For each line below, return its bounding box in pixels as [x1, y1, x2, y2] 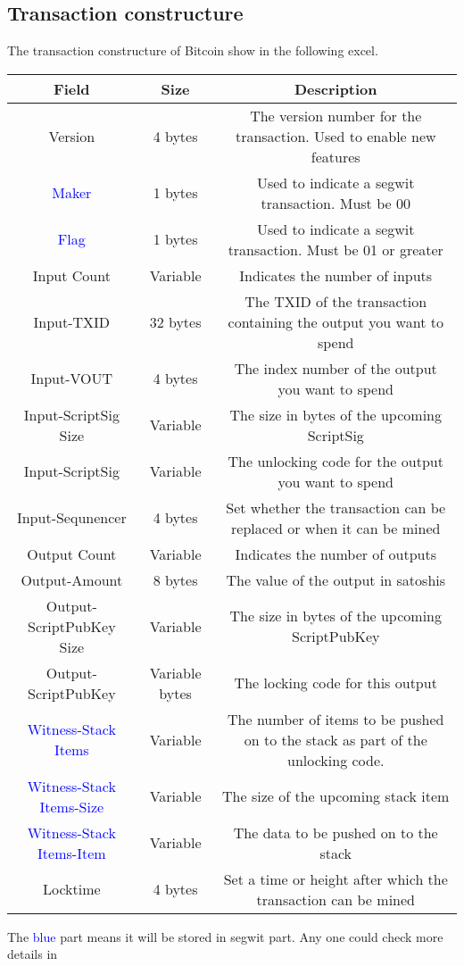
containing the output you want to [228, 311, 443, 332]
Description [294, 78, 377, 99]
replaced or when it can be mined [231, 517, 441, 538]
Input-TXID [33, 311, 111, 332]
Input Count [32, 264, 111, 286]
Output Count [27, 543, 117, 564]
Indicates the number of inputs [239, 264, 433, 286]
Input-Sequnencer [16, 507, 127, 529]
